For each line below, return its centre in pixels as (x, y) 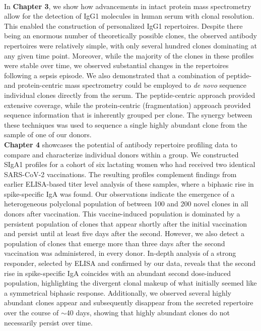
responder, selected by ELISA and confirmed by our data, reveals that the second (130, 263)
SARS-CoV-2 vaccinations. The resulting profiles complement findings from (120, 174)
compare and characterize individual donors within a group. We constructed (121, 154)
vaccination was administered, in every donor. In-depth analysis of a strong (120, 253)
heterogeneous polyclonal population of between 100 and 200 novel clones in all (126, 204)
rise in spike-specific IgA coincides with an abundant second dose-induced (118, 273)
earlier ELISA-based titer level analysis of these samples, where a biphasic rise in (129, 184)
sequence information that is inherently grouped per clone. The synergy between (128, 115)
